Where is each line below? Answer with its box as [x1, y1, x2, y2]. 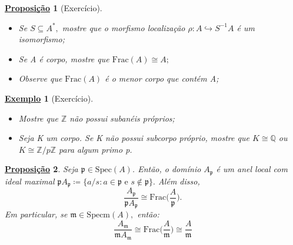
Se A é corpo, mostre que [18, 52, 109, 65]
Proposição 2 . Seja [5, 163, 78, 175]
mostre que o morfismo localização [62, 21, 185, 33]
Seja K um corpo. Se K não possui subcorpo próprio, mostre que [18, 132, 249, 144]
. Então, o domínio [132, 163, 201, 175]
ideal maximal [5, 174, 55, 187]
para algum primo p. [59, 143, 132, 155]
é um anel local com [216, 163, 288, 175]
